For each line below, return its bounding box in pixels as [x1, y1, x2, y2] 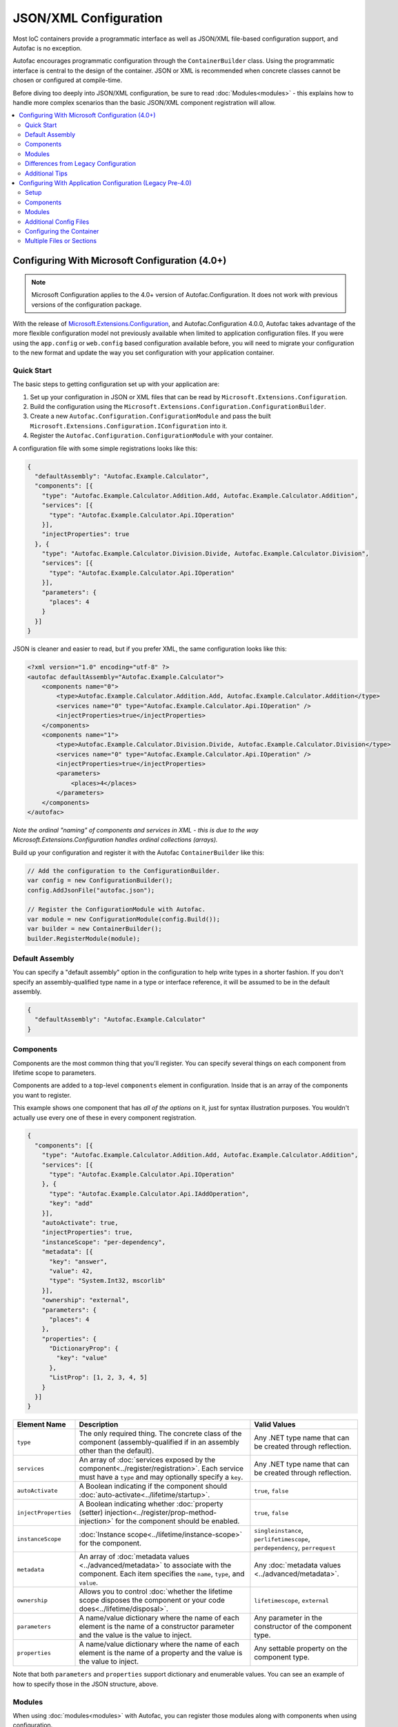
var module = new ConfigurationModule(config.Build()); [27, 915, 221, 923]
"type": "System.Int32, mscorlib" [49, 1277, 166, 1285]
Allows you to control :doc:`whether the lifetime [79, 1587, 232, 1596]
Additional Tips [25, 169, 68, 178]
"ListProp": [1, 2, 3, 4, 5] [49, 1373, 148, 1382]
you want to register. [12, 1091, 72, 1099]
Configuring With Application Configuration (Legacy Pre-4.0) [19, 179, 192, 187]
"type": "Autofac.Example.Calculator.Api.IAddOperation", [49, 1190, 250, 1198]
